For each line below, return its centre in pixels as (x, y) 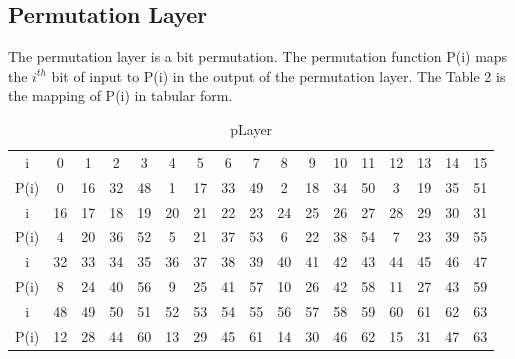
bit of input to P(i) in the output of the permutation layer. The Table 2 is (278, 75)
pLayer (251, 128)
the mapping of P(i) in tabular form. (120, 95)
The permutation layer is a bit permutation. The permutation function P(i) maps (258, 56)
